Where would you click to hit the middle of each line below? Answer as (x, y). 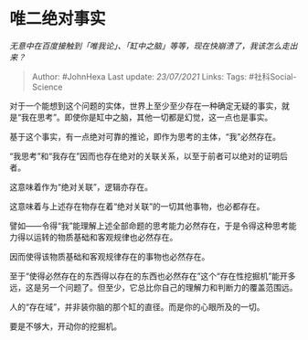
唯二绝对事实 (58, 19)
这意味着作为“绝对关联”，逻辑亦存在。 (81, 186)
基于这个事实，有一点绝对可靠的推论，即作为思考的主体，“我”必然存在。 (145, 136)
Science (47, 87)
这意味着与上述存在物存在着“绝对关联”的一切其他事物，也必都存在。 (137, 206)
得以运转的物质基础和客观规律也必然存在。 (97, 237)
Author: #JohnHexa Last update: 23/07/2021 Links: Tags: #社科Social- (164, 76)
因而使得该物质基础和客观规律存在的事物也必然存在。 (110, 256)
